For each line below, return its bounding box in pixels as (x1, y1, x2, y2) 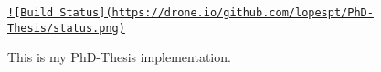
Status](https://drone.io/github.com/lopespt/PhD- (59, 6, 374, 19)
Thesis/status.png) (7, 21, 125, 35)
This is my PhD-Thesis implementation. (7, 47, 231, 67)
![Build (7, 6, 54, 19)
